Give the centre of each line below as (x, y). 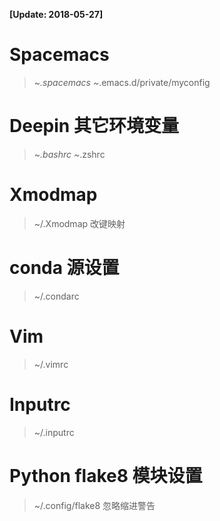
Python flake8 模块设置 (106, 475)
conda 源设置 (64, 268)
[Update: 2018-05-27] (56, 14)
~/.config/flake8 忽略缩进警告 (94, 505)
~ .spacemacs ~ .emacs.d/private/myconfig (122, 82)
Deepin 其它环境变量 (94, 126)
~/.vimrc (51, 364)
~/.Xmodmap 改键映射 (79, 223)
